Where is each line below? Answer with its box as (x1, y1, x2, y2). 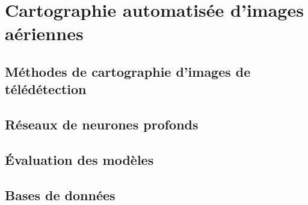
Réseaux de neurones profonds (5, 115, 199, 134)
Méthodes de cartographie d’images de (5, 62, 251, 80)
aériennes (5, 21, 84, 46)
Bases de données (5, 185, 115, 204)
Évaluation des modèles (5, 150, 154, 168)
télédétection (5, 80, 87, 98)
